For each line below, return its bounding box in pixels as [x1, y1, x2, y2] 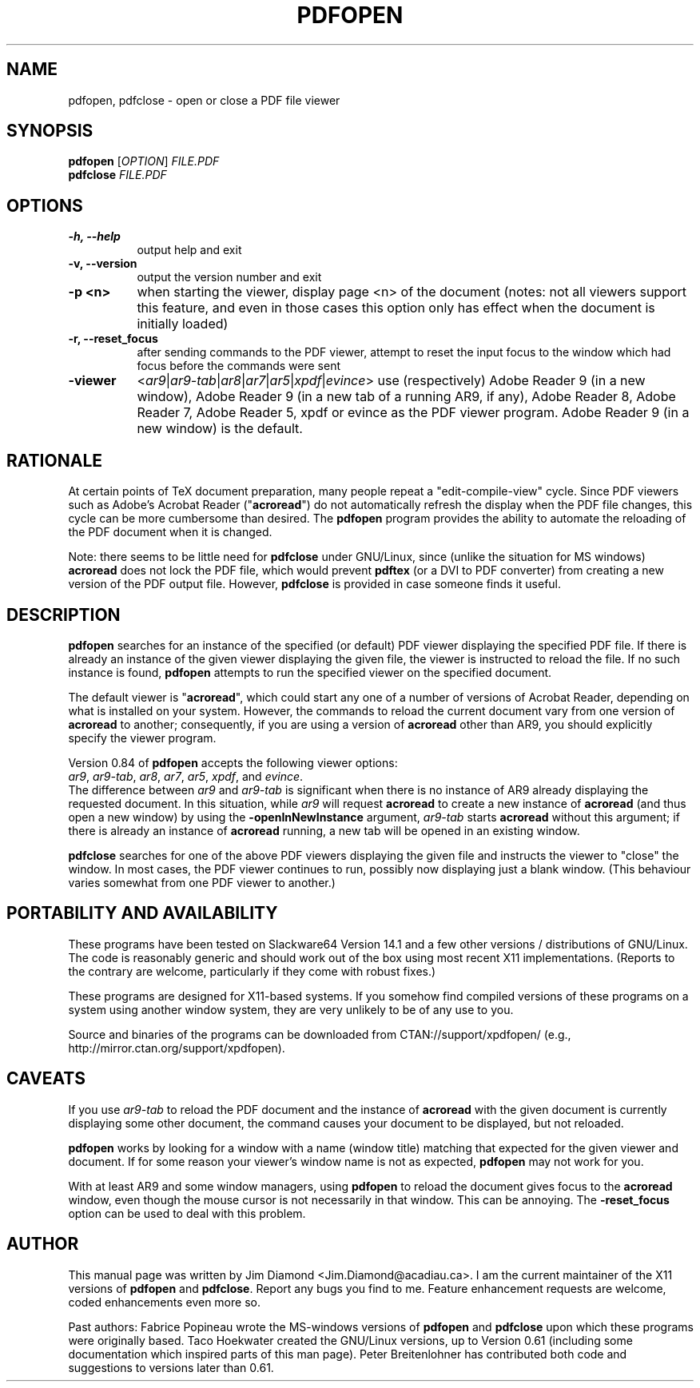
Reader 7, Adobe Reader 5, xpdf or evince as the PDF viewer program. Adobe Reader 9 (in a [137, 404, 690, 421]
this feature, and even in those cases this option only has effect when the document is [137, 300, 655, 316]
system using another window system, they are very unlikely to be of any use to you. [68, 1002, 514, 1016]
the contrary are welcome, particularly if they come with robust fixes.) [68, 964, 436, 978]
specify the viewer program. [68, 730, 217, 745]
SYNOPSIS [6, 121, 93, 141]
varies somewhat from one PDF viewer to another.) [68, 875, 336, 889]
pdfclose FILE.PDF [68, 168, 167, 182]
